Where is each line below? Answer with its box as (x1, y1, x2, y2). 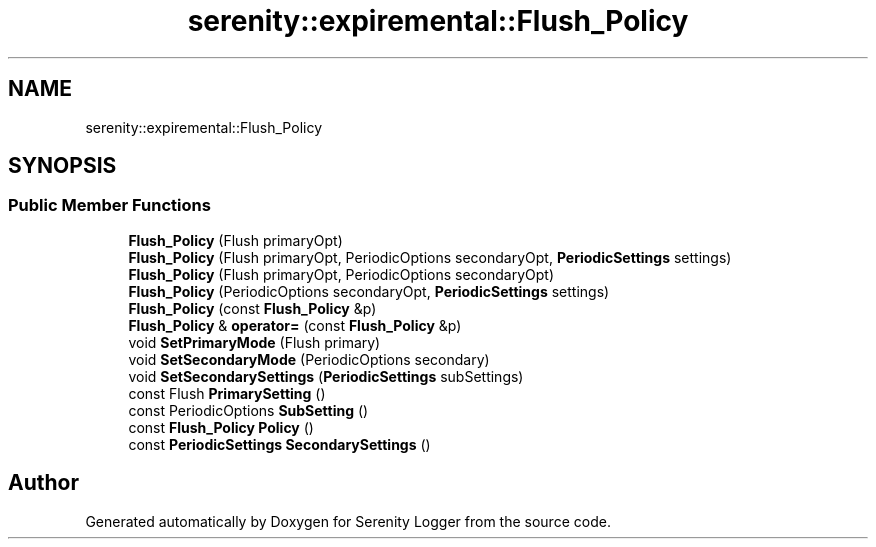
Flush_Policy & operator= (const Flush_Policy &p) (128, 316, 462, 334)
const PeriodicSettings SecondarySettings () (128, 435, 431, 453)
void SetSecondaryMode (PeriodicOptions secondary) (128, 350, 490, 368)
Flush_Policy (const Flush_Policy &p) (128, 299, 377, 317)
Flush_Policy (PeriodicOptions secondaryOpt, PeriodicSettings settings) (128, 282, 610, 300)
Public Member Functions (8, 195, 211, 216)
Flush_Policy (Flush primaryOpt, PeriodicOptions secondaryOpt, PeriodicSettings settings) (128, 248, 732, 266)
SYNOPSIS (8, 153, 117, 179)
